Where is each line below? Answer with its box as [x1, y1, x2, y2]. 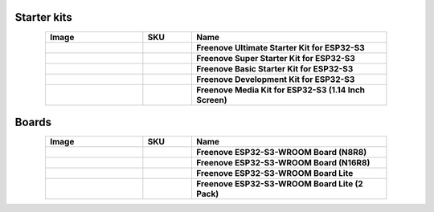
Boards [14, 115, 52, 128]
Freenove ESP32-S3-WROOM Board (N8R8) [196, 147, 367, 158]
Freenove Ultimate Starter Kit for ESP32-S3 [196, 42, 365, 53]
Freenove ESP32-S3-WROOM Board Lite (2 [196, 178, 363, 190]
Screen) [196, 94, 228, 105]
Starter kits [14, 10, 72, 24]
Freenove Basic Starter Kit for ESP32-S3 [196, 63, 354, 74]
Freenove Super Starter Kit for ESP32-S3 [196, 52, 355, 63]
